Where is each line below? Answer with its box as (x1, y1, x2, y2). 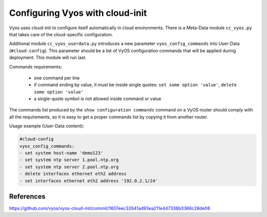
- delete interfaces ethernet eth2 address (19, 171, 127, 177)
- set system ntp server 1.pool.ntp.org (19, 157, 119, 163)
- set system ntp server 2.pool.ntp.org (19, 164, 119, 169)
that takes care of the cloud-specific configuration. (9, 31, 113, 37)
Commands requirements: (9, 63, 62, 69)
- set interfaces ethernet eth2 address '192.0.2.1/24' (19, 178, 158, 183)
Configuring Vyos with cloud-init (9, 7, 147, 18)
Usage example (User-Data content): (9, 123, 84, 129)
